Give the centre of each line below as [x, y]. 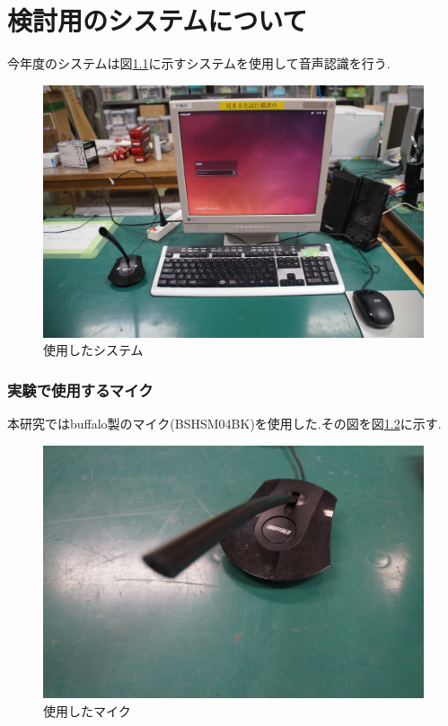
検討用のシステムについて [158, 20]
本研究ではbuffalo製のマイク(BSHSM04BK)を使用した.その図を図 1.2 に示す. [224, 424]
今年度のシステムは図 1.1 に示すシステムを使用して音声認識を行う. [199, 63]
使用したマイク [87, 710]
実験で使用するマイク [80, 390]
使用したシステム [93, 350]
